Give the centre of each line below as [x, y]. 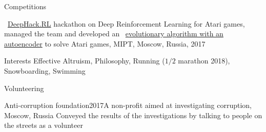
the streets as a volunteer [44, 125]
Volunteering [24, 88]
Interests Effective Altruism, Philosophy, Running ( [85, 61]
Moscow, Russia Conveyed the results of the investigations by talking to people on [133, 115]
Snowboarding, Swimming [45, 70]
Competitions [25, 6]
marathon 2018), [204, 61]
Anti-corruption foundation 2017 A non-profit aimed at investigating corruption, [128, 105]
